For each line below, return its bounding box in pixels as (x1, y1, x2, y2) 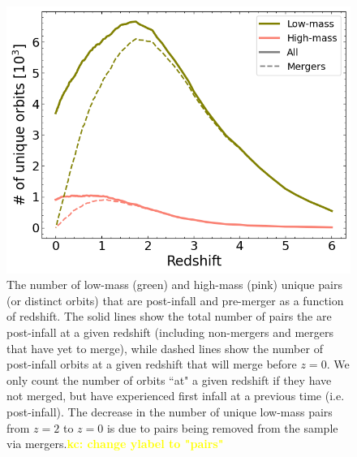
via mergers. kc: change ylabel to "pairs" (6, 435, 224, 452)
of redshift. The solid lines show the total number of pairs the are (6, 308, 332, 325)
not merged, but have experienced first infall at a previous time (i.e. (6, 387, 345, 404)
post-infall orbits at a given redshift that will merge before (6, 356, 297, 373)
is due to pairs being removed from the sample (106, 419, 338, 436)
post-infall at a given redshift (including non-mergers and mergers (6, 323, 334, 340)
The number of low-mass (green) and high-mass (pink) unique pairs (6, 276, 342, 293)
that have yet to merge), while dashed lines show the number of (6, 339, 323, 356)
